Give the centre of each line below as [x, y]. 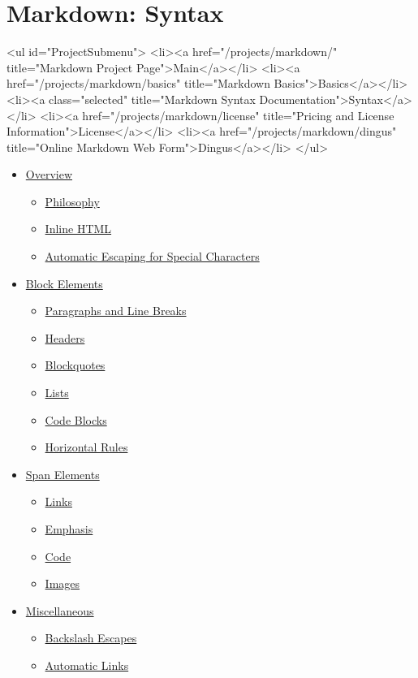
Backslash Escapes [91, 638]
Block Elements [64, 283]
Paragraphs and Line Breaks [116, 311]
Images [62, 583]
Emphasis [69, 529]
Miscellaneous [60, 610]
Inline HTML [78, 229]
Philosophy [72, 201]
